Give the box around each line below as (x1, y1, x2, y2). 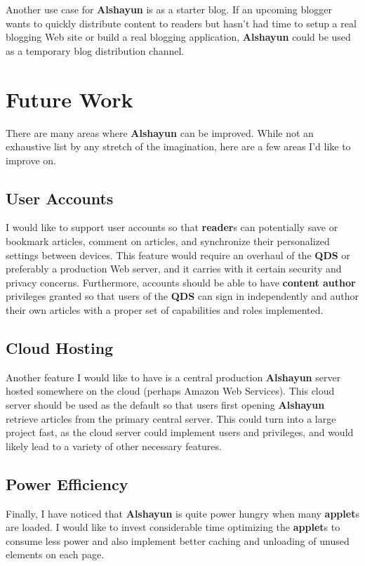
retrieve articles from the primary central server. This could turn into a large (6, 411, 336, 426)
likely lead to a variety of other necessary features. (6, 438, 222, 453)
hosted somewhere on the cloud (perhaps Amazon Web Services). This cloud (6, 383, 335, 398)
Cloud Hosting (6, 337, 114, 359)
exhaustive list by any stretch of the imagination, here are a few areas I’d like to (6, 139, 351, 154)
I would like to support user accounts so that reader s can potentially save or (6, 220, 338, 235)
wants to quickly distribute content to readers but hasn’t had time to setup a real (6, 15, 357, 30)
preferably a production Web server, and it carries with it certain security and (6, 261, 342, 276)
